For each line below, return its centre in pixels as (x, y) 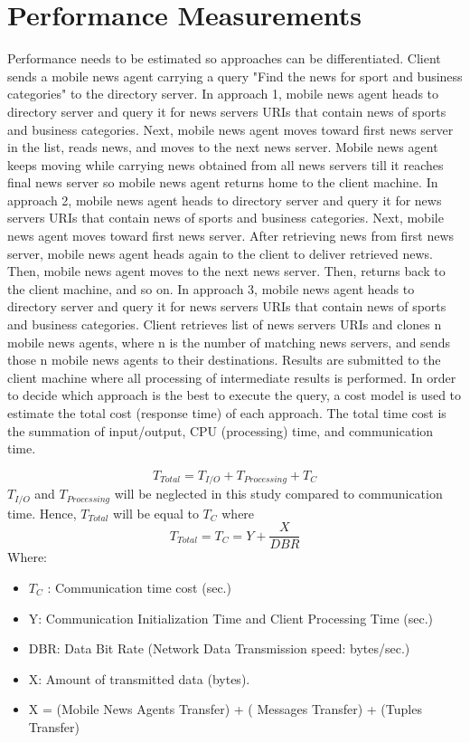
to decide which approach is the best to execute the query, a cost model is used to (235, 395)
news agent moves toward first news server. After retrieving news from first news (231, 236)
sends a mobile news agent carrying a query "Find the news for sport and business (235, 76)
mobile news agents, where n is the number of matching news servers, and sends (229, 342)
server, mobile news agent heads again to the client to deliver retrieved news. (221, 253)
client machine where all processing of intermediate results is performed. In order (232, 377)
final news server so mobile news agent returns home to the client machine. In (223, 182)
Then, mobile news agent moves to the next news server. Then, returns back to (226, 271)
